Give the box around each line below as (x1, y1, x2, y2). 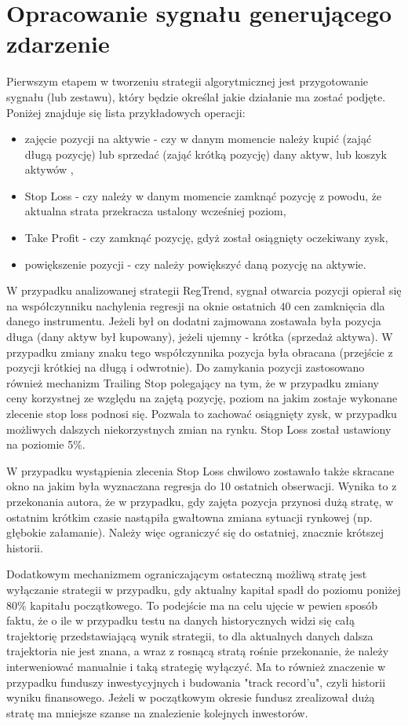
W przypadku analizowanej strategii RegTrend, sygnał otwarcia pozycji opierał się (6, 282, 402, 299)
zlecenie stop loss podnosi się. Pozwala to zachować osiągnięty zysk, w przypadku (6, 405, 397, 421)
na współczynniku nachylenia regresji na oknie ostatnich (6, 297, 276, 313)
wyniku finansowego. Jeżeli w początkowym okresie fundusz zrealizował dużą (6, 689, 375, 706)
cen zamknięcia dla (294, 297, 385, 313)
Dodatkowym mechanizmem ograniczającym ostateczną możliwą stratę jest (6, 566, 367, 582)
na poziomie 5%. (6, 436, 86, 453)
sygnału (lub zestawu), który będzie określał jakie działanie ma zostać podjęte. (6, 88, 386, 104)
